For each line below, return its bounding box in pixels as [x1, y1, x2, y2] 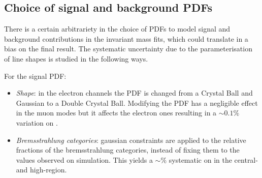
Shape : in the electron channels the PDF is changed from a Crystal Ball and [16, 87, 253, 98]
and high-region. [16, 164, 67, 175]
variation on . [16, 117, 58, 128]
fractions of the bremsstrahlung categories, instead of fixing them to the [16, 144, 240, 155]
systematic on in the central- [169, 154, 258, 165]
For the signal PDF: [4, 70, 67, 81]
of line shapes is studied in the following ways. [4, 53, 148, 64]
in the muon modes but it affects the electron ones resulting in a [16, 107, 217, 118]
